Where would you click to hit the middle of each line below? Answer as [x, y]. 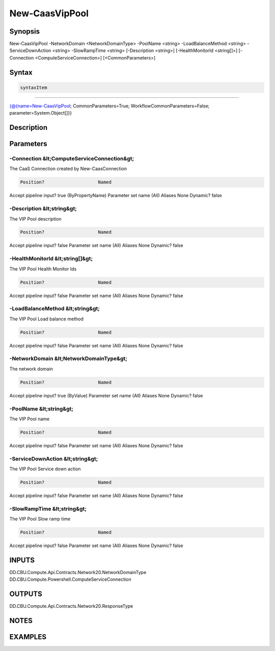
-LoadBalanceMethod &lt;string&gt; [55, 309]
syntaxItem [34, 87]
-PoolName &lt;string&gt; [42, 409]
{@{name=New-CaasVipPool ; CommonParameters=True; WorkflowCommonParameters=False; [109, 106]
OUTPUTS [26, 594]
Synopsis [25, 31]
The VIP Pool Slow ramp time [40, 519]
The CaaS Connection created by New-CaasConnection [68, 169]
